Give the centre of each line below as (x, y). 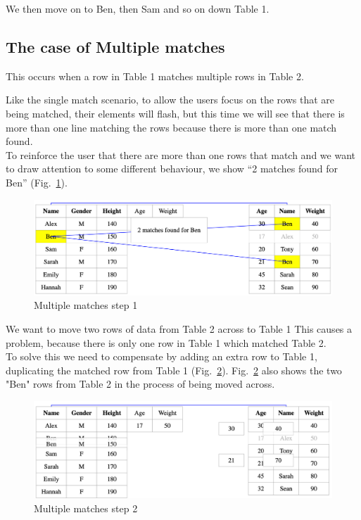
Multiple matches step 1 (86, 305)
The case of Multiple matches (115, 46)
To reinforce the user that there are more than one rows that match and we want (180, 154)
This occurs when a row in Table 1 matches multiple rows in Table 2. (155, 76)
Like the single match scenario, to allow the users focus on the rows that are (170, 100)
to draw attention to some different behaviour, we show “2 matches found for (172, 169)
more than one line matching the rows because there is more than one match (171, 127)
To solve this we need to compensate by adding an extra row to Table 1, (161, 356)
